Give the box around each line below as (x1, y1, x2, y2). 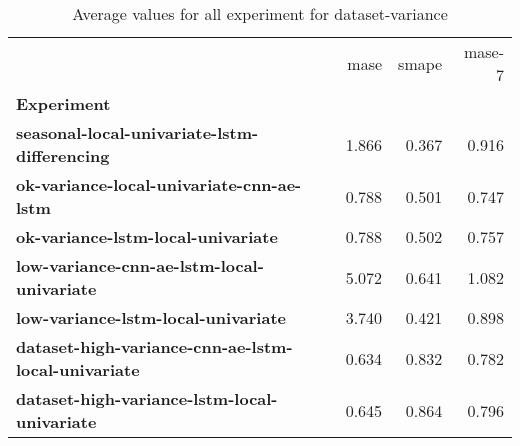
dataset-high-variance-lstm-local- (16, 387, 278, 410)
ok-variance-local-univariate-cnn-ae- (16, 173, 302, 196)
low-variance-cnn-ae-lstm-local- (16, 254, 264, 277)
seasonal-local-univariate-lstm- (16, 121, 259, 144)
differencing (16, 144, 110, 167)
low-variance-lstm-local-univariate (16, 306, 286, 329)
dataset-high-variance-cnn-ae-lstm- (16, 335, 293, 358)
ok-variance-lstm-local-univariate (16, 225, 278, 248)
